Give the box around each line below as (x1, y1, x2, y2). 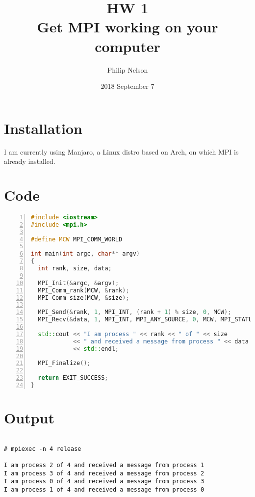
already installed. (4, 156, 55, 166)
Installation (4, 118, 82, 138)
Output (4, 408, 54, 428)
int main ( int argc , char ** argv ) (31, 250, 140, 258)
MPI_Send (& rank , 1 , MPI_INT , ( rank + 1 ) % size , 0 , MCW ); (38, 309, 231, 316)
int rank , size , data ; (38, 265, 112, 272)
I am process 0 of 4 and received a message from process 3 (4, 478, 204, 485)
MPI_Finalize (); (38, 360, 91, 367)
